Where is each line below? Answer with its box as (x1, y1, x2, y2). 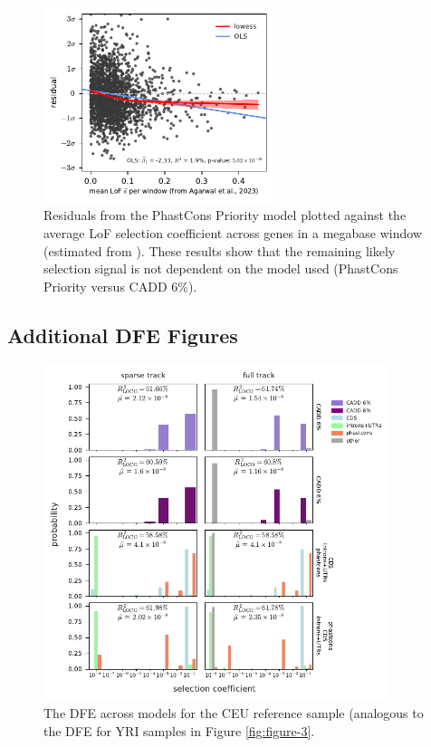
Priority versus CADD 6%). (43, 276, 197, 295)
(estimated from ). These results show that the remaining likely (43, 241, 396, 260)
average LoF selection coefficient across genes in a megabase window (43, 224, 423, 243)
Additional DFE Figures (7, 321, 238, 349)
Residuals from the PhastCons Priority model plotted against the (43, 206, 407, 225)
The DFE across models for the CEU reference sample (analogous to (43, 704, 424, 723)
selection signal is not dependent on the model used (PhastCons (43, 259, 398, 278)
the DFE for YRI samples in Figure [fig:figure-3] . (43, 722, 315, 740)
